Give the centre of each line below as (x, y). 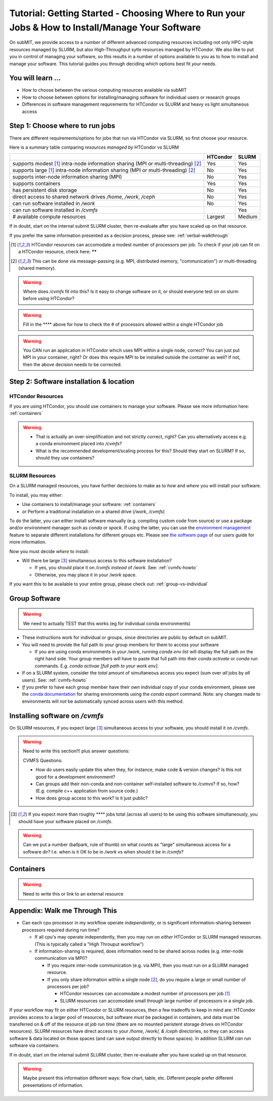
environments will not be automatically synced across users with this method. (103, 701)
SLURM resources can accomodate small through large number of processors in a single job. (157, 1001)
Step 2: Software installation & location (72, 381)
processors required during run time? (61, 930)
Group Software (35, 598)
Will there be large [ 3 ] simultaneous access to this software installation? (97, 560)
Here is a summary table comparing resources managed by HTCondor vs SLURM (94, 147)
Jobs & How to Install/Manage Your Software (105, 27)
